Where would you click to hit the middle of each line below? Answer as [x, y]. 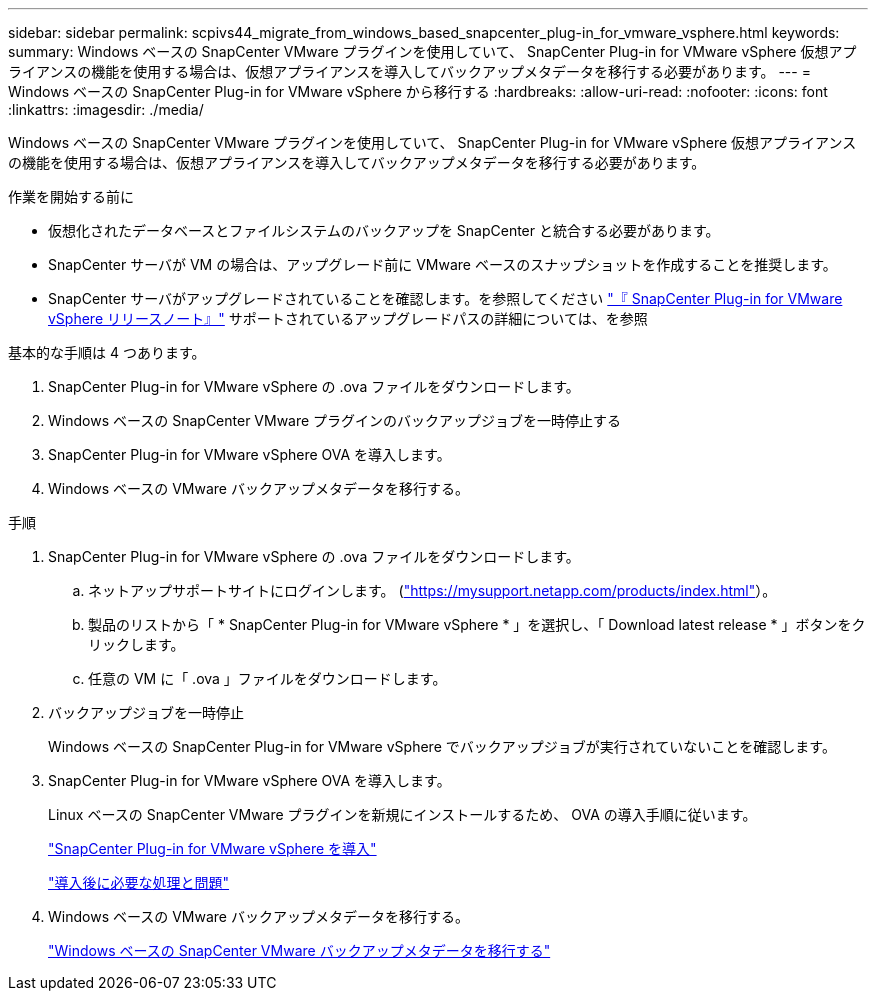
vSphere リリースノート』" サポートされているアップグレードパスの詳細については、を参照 [348, 318]
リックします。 [136, 644]
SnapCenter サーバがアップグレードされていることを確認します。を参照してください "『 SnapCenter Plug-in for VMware [445, 298]
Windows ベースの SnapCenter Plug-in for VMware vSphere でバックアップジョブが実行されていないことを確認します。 [442, 746]
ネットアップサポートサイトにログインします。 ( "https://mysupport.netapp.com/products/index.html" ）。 [432, 590]
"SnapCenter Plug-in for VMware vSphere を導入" [212, 848]
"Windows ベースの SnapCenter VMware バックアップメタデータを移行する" [299, 950]
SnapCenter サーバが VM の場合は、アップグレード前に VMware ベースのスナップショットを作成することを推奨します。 [442, 264]
